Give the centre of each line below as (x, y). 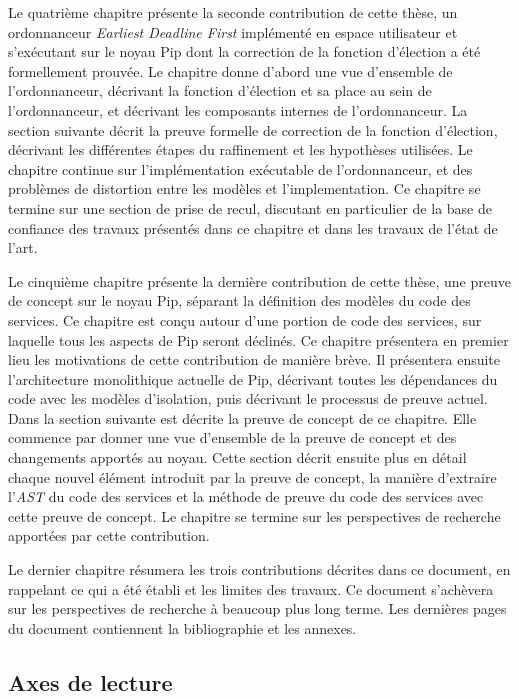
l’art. (23, 247)
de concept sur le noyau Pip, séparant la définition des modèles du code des (239, 300)
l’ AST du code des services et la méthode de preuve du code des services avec (246, 496)
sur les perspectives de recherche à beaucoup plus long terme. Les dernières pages (257, 608)
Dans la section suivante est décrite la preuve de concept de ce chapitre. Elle (242, 417)
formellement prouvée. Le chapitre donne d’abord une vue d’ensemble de (230, 70)
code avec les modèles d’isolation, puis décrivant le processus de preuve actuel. (248, 398)
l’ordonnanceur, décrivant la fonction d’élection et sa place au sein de (220, 90)
